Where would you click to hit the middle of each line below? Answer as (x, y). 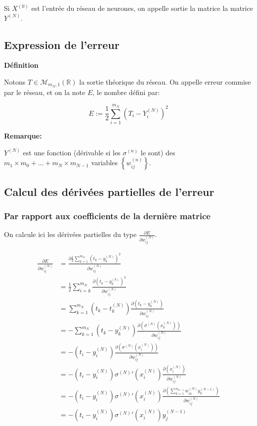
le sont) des (158, 152)
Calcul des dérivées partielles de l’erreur (109, 191)
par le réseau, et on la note (45, 92)
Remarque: (23, 135)
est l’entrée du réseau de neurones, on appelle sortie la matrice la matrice (142, 8)
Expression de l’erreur (62, 44)
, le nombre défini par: (126, 92)
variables (104, 163)
